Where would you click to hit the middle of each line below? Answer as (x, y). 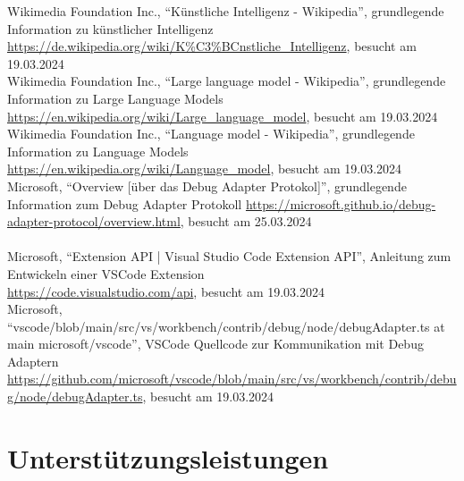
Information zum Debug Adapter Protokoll (125, 203)
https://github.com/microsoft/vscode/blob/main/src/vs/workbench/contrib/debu (232, 379)
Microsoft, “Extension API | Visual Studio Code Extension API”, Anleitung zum (229, 256)
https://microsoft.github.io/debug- (341, 203)
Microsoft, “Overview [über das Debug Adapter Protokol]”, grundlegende (207, 186)
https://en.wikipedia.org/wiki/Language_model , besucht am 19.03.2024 (205, 169)
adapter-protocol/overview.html (94, 221)
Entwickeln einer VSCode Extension (106, 273)
